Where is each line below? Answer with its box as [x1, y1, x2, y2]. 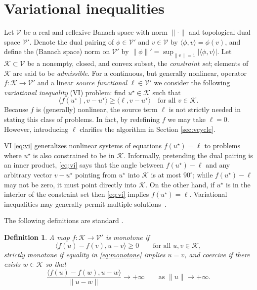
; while [192, 170, 213, 180]
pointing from [75, 170, 117, 180]
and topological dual [188, 27, 251, 37]
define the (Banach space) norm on [4, 46, 110, 57]
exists [4, 259, 21, 269]
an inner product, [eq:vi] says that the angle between [4, 160, 164, 170]
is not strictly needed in [169, 104, 241, 115]
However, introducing [4, 123, 69, 134]
